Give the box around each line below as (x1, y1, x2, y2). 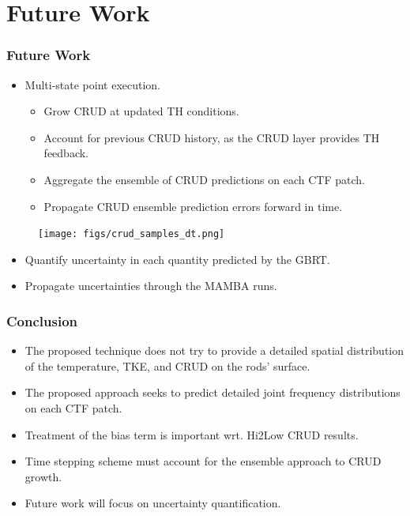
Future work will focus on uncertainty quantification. (24, 495, 281, 511)
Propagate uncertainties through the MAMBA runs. (24, 277, 277, 294)
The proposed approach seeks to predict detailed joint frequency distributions (24, 384, 401, 401)
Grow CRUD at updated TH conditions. (43, 103, 239, 119)
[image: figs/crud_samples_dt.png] (38, 228, 225, 240)
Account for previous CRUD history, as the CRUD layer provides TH (43, 129, 380, 145)
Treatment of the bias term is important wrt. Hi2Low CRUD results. (24, 426, 359, 443)
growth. (24, 468, 62, 484)
